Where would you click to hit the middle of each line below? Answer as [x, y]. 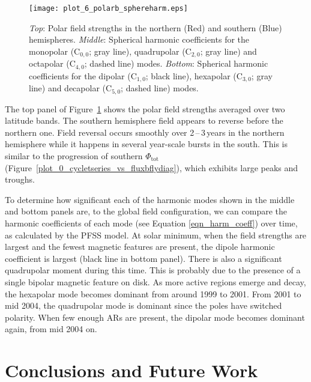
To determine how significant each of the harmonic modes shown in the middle [150, 199]
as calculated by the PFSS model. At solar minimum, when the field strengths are [156, 235]
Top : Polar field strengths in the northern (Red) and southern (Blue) [155, 27]
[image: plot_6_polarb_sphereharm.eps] [108, 8]
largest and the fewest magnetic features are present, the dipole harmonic [140, 247]
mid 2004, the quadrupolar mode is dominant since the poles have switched [143, 305]
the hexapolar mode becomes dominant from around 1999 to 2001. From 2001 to [153, 293]
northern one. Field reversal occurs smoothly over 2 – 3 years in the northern [145, 132]
